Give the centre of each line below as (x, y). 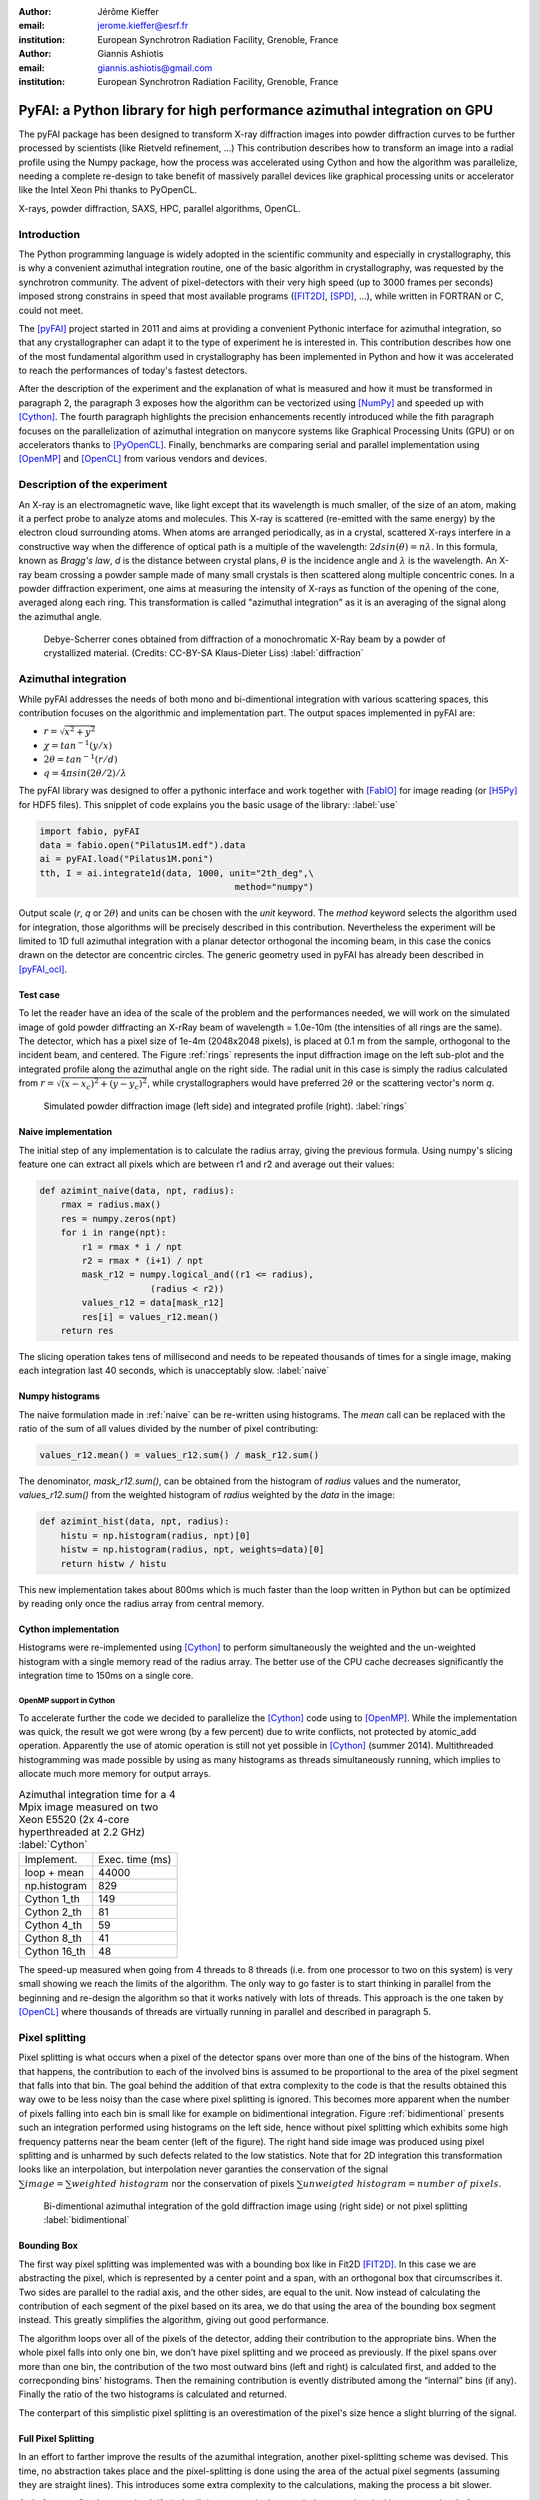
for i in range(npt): (113, 1233)
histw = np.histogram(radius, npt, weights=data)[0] (192, 1549)
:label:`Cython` (53, 1844)
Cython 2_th (53, 1912)
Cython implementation (69, 1629)
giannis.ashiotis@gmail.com (155, 67)
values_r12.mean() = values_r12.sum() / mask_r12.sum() (179, 1455)
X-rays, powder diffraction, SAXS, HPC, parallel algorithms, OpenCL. (159, 208)
